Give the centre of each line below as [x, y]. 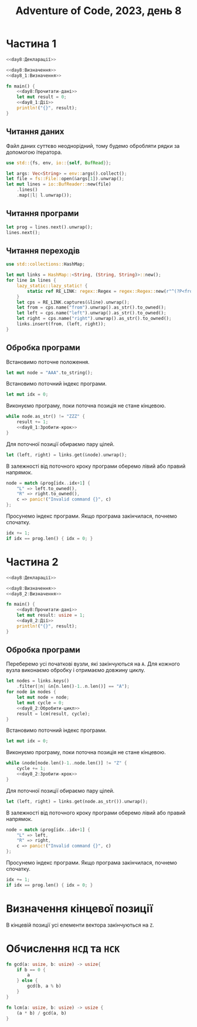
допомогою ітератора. [34, 152]
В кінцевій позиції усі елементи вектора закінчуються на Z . [80, 925]
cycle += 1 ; [31, 769]
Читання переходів [43, 251]
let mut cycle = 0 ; [40, 702]
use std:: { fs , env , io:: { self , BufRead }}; [59, 163]
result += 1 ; [33, 422]
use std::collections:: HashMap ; [45, 264]
